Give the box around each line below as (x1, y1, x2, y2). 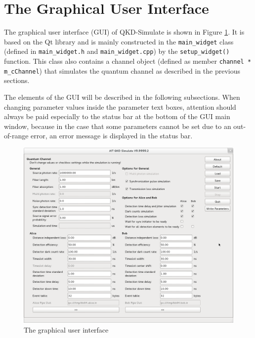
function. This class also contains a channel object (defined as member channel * (4, 56, 252, 66)
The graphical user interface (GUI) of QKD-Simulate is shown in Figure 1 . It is (4, 27, 245, 37)
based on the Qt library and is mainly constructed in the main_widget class (4, 36, 234, 46)
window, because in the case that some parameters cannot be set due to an (4, 121, 231, 131)
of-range (4, 130, 29, 141)
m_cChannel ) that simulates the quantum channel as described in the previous (4, 65, 241, 76)
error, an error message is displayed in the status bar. (31, 130, 193, 141)
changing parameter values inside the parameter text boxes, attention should (4, 101, 236, 112)
